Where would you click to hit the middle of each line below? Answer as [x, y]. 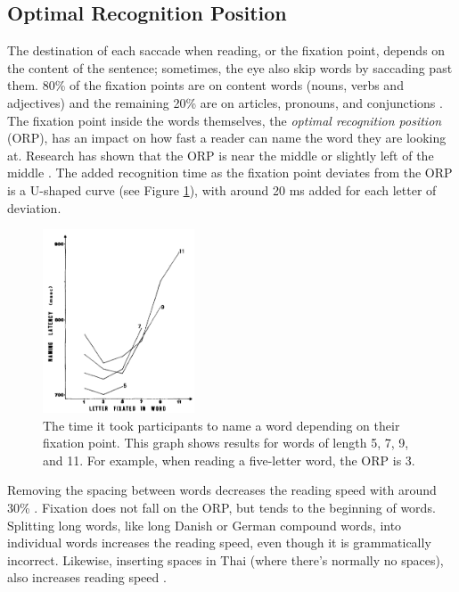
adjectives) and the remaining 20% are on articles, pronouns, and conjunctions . [225, 102]
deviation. [34, 207]
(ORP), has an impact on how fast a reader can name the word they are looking [227, 138]
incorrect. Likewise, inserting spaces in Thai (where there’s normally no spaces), [225, 559]
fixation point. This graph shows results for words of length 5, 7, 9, [226, 443]
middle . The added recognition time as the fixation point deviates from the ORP [230, 173]
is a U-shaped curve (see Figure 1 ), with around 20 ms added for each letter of [222, 189]
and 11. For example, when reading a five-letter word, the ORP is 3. [229, 460]
